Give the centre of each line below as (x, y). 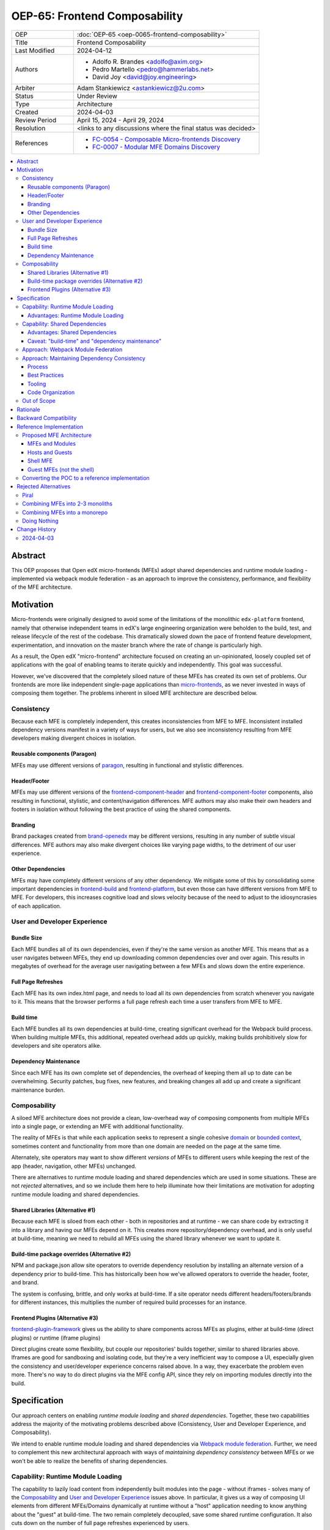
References (31, 143)
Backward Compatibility (47, 418)
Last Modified (35, 50)
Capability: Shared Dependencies (64, 324)
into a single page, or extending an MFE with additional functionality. (97, 1127)
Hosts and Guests (50, 452)
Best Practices (46, 375)
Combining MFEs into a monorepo (65, 512)
